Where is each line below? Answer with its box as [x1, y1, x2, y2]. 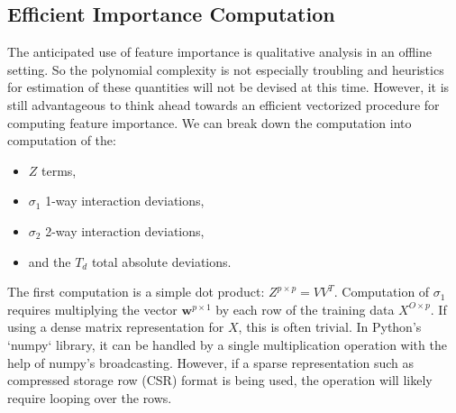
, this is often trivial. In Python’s [238, 317, 422, 336]
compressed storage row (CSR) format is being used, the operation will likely [7, 371, 433, 390]
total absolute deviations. [91, 252, 232, 271]
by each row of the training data [215, 299, 395, 318]
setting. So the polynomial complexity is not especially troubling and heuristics [7, 60, 444, 78]
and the [28, 252, 71, 271]
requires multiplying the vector [7, 299, 178, 318]
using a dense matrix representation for [7, 317, 224, 336]
